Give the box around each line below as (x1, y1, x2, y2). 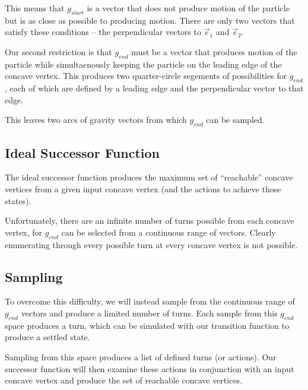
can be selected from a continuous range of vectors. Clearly (61, 226, 276, 238)
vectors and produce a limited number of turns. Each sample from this (21, 306, 278, 319)
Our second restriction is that (5, 45, 112, 58)
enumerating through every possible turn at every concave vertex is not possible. (5, 238, 298, 251)
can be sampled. (206, 113, 265, 126)
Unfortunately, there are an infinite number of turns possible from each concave (5, 214, 294, 227)
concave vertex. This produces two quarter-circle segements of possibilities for (5, 69, 287, 82)
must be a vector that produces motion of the (131, 45, 297, 58)
